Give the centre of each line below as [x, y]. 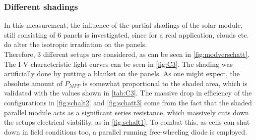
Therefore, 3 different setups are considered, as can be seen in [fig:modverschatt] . [127, 54]
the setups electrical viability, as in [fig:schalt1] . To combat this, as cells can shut [127, 122]
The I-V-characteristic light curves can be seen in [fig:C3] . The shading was [118, 64]
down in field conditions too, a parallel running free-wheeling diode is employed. [126, 131]
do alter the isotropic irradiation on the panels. [76, 44]
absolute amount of [33, 83]
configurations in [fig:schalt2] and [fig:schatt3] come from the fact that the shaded [128, 102]
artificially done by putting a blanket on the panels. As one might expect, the [122, 73]
